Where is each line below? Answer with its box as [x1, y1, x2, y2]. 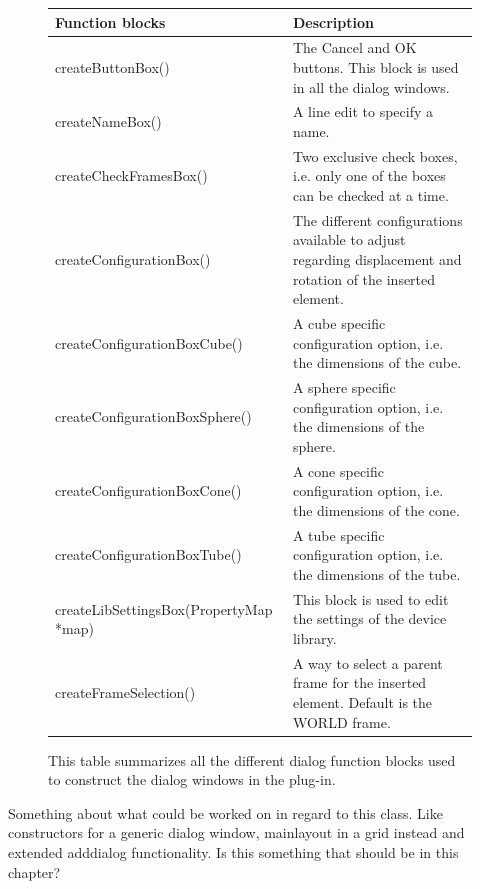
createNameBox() [55, 111, 162, 132]
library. [292, 627, 337, 648]
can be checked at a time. [292, 185, 449, 205]
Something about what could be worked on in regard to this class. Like [8, 802, 443, 823]
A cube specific [292, 313, 386, 334]
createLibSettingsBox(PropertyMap [55, 598, 273, 619]
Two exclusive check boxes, [292, 145, 458, 166]
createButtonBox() [55, 56, 170, 77]
